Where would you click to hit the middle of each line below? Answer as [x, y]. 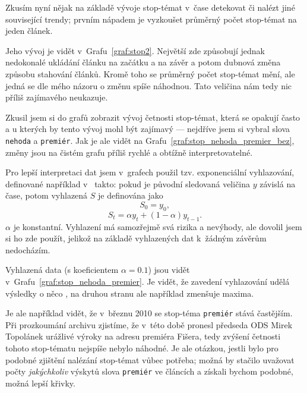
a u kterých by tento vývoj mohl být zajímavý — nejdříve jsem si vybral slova [148, 129]
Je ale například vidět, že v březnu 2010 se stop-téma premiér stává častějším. [149, 313]
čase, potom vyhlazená [47, 195]
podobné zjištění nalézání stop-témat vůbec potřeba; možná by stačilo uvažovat [150, 359]
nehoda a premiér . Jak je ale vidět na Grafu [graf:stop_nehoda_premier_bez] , [150, 140]
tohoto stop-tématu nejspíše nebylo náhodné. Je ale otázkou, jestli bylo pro [142, 348]
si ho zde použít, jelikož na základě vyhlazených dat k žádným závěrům [136, 238]
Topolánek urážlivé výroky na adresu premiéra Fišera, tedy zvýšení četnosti [143, 336]
